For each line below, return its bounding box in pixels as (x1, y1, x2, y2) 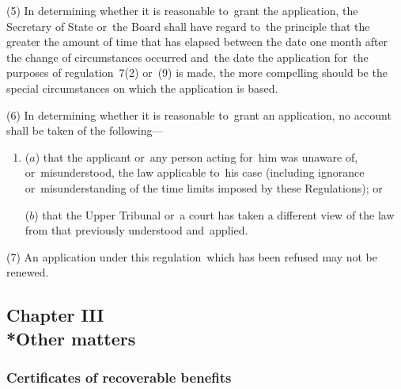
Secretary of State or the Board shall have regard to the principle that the (6, 17, 370, 34)
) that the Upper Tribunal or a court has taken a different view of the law (34, 206, 395, 223)
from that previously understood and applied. (25, 222, 248, 238)
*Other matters (6, 326, 136, 350)
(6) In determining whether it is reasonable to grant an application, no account (6, 106, 392, 123)
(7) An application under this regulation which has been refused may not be (6, 248, 377, 265)
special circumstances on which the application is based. (6, 79, 278, 96)
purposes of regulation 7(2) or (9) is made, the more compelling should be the (6, 64, 388, 81)
